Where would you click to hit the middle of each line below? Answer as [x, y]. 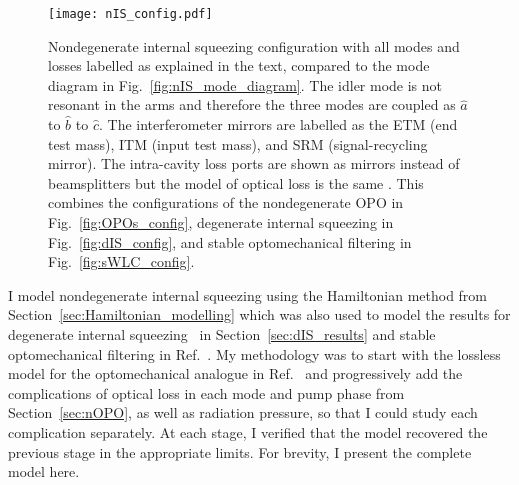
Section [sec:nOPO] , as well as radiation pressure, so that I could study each [243, 412]
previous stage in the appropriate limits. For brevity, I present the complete [240, 451]
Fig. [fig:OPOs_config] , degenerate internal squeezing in [221, 222]
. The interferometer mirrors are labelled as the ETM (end [278, 124]
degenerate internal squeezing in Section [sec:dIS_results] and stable [222, 333]
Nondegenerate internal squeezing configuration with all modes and [254, 45]
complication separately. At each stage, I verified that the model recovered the [248, 431]
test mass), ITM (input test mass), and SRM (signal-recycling [238, 143]
